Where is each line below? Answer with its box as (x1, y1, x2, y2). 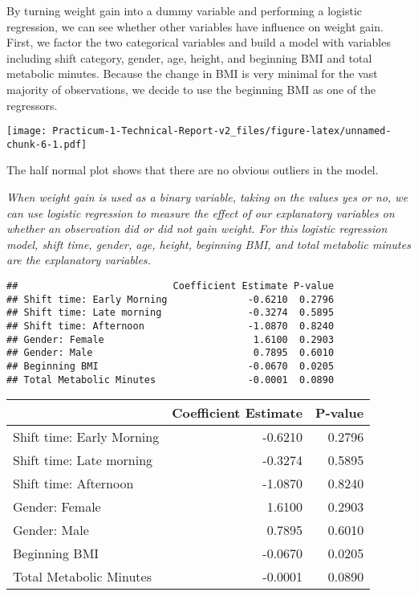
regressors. (6, 96, 58, 113)
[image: (6, 125, 47, 137)
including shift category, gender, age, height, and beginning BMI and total (6, 49, 372, 66)
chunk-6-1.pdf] (6, 138, 87, 150)
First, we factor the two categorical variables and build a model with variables (6, 34, 391, 51)
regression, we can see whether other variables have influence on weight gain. (6, 18, 384, 35)
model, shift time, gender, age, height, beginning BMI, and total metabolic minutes (6, 235, 411, 252)
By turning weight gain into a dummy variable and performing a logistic (6, 2, 363, 18)
